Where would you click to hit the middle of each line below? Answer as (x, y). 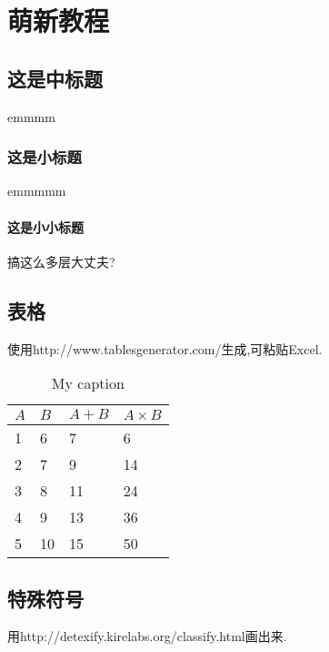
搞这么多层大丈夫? (61, 261)
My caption (88, 383)
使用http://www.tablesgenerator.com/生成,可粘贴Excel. (165, 348)
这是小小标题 (45, 226)
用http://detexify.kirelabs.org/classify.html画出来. (147, 636)
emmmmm (37, 191)
